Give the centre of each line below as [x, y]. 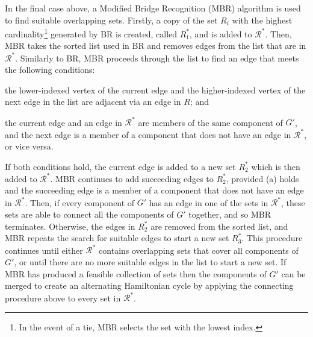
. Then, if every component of [80, 202]
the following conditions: [50, 70]
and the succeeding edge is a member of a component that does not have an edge [154, 190]
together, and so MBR [230, 214]
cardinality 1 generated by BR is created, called [91, 33]
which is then [276, 166]
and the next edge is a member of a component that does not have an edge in [148, 134]
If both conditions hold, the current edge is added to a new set [120, 166]
